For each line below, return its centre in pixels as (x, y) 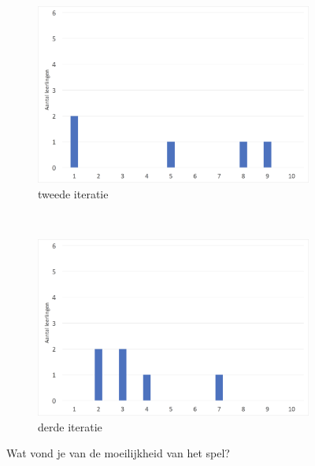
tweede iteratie (73, 193)
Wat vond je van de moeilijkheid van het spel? (118, 453)
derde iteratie (70, 426)
